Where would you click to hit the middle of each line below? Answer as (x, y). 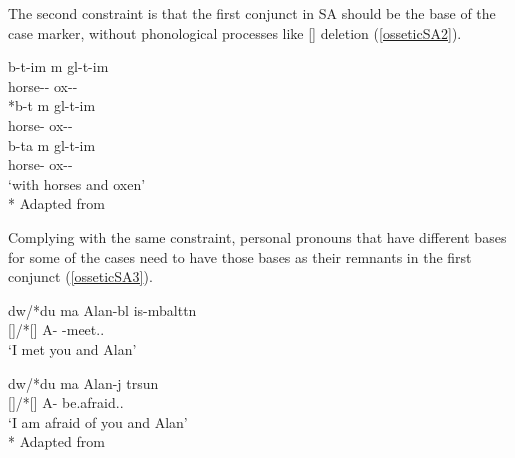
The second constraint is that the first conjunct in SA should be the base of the (252, 13)
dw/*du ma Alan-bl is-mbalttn (102, 309)
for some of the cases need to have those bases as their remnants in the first (240, 256)
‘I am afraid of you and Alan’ (98, 421)
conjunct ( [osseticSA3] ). (80, 276)
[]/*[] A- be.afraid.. (66, 402)
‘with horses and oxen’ (77, 183)
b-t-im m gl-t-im (58, 66)
